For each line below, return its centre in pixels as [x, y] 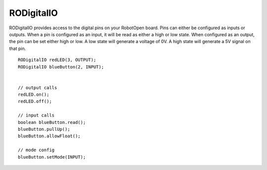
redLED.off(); [35, 101]
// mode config [36, 150]
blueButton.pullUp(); [44, 129]
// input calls [36, 115]
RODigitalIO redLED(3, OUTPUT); [57, 60]
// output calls [38, 87]
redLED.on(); [34, 95]
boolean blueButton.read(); [52, 122]
